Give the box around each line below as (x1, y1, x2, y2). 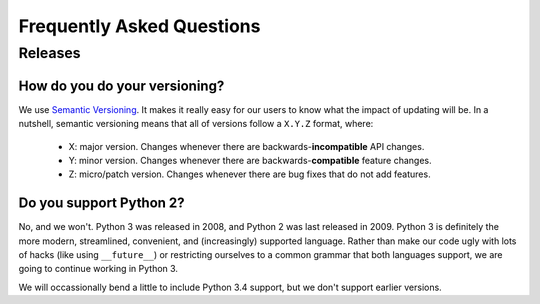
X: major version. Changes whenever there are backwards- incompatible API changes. (68, 140, 425, 152)
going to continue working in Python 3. (18, 263, 179, 275)
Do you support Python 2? (18, 195, 185, 212)
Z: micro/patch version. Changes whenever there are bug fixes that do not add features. (68, 168, 431, 180)
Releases (18, 44, 81, 62)
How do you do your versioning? (18, 77, 225, 94)
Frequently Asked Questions (18, 15, 261, 37)
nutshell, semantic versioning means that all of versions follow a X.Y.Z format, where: (18, 118, 374, 130)
